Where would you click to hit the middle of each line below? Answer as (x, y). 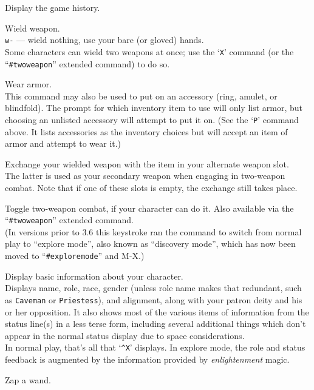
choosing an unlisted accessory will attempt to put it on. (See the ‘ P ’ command (152, 119)
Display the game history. (53, 7)
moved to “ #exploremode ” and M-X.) (75, 255)
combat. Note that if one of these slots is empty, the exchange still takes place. (151, 187)
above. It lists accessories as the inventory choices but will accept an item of (146, 131)
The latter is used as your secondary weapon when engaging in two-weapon (145, 176)
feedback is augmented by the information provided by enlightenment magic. (147, 359)
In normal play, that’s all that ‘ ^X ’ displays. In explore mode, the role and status (155, 347)
